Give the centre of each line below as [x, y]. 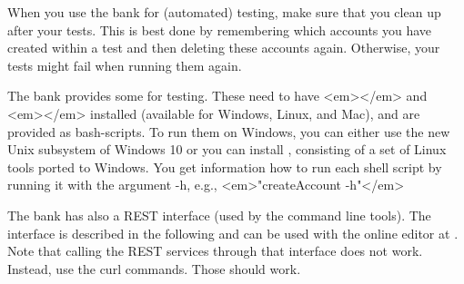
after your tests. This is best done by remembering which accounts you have [220, 29]
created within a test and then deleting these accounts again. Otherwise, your [224, 48]
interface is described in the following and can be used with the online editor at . [233, 233]
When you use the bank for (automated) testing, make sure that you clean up [224, 12]
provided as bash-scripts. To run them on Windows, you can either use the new [229, 131]
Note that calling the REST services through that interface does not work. [215, 251]
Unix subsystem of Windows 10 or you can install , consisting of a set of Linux [227, 149]
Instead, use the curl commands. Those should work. [154, 268]
